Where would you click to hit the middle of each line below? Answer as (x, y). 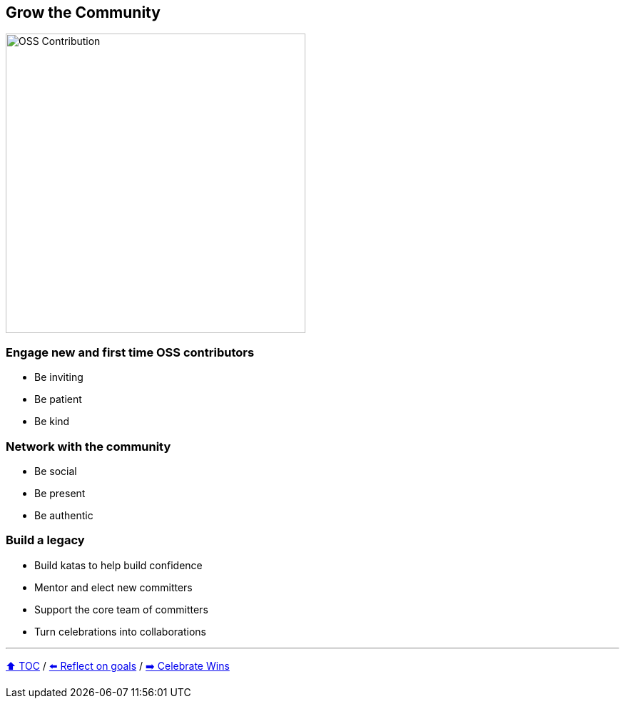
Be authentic (64, 515)
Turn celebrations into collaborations (120, 631)
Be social (56, 471)
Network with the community (88, 446)
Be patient (58, 399)
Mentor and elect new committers (113, 587)
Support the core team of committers (121, 609)
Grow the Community (83, 12)
